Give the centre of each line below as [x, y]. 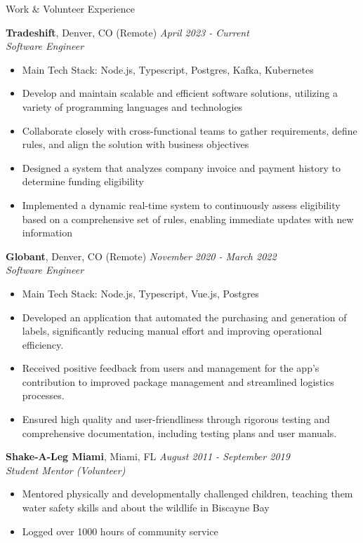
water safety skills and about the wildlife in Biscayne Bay [146, 508]
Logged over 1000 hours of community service [120, 531]
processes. [43, 395]
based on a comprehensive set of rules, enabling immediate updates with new [188, 219]
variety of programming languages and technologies [132, 106]
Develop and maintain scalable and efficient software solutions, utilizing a [180, 93]
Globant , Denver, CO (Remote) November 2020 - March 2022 [141, 256]
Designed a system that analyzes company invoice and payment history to [181, 167]
